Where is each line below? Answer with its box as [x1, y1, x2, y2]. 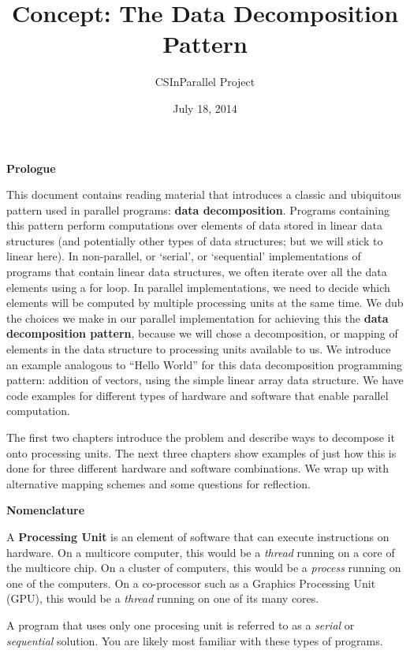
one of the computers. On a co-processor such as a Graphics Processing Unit [6, 574, 376, 591]
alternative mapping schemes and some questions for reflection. [6, 475, 311, 491]
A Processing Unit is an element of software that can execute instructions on [6, 528, 389, 544]
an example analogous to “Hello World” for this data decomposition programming [6, 356, 403, 372]
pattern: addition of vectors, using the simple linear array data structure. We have [6, 372, 404, 388]
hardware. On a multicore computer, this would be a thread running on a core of [6, 544, 395, 560]
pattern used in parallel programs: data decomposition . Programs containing [6, 201, 389, 218]
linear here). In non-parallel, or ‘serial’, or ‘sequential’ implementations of [6, 248, 361, 264]
